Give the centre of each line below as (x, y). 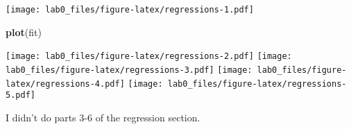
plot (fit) (24, 32)
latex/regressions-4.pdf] (65, 84)
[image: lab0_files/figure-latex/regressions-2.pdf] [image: (149, 57)
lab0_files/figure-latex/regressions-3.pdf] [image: (129, 70)
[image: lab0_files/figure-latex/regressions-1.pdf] (130, 10)
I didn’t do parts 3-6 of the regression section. (103, 117)
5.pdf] (20, 95)
